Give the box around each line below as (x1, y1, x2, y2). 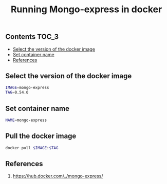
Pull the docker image (5, 132, 77, 141)
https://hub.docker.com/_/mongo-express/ (12, 173, 103, 179)
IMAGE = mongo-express (5, 85, 50, 90)
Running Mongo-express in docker (10, 4, 162, 15)
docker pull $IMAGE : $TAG (5, 145, 59, 150)
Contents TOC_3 (5, 32, 59, 41)
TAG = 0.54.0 (5, 90, 29, 95)
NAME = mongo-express (5, 118, 47, 123)
